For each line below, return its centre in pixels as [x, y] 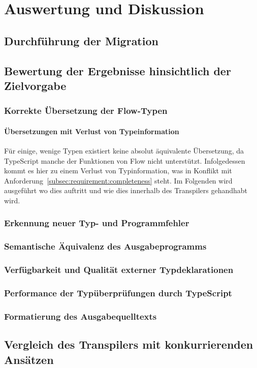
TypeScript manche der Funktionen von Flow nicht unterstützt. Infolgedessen [125, 160]
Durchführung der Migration [81, 40]
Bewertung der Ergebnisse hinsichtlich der [118, 70]
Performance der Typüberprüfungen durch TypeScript [118, 293]
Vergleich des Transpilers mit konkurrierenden [129, 344]
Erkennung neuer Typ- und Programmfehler [97, 223]
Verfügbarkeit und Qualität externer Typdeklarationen [119, 270]
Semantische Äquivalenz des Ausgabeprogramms [105, 246]
